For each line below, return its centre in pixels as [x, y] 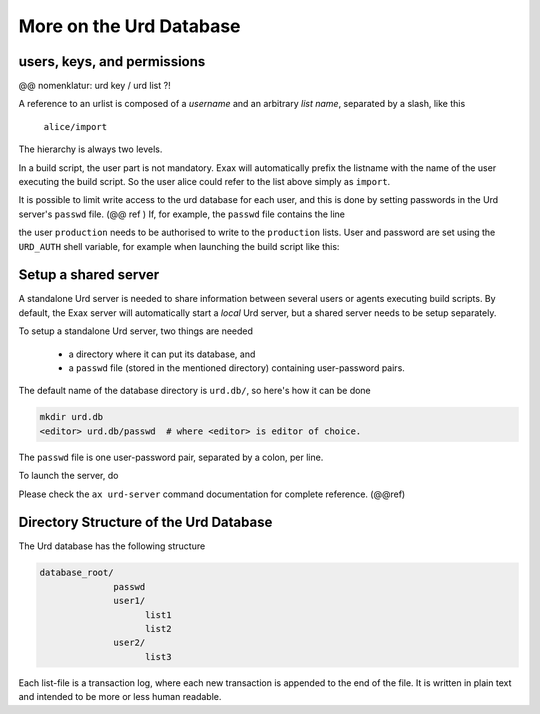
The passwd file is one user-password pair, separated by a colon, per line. [171, 457]
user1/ [129, 601]
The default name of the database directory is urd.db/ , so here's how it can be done [195, 391]
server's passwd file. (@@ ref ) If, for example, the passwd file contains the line [181, 214]
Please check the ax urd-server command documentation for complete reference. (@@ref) [212, 494]
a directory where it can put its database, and [162, 354]
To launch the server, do [68, 476]
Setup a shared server [89, 275]
